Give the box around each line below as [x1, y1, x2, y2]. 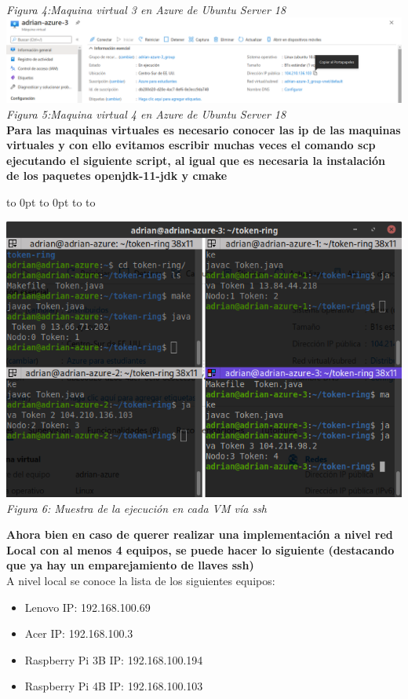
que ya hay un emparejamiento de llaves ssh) [6, 557, 254, 573]
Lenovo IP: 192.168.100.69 [24, 598, 151, 615]
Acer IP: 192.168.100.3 [24, 625, 133, 642]
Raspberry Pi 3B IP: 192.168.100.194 [24, 651, 203, 668]
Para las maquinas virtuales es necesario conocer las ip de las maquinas [6, 121, 401, 137]
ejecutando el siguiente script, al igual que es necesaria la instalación [6, 152, 385, 168]
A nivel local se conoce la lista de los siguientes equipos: [6, 572, 275, 588]
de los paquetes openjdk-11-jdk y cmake [6, 167, 228, 184]
